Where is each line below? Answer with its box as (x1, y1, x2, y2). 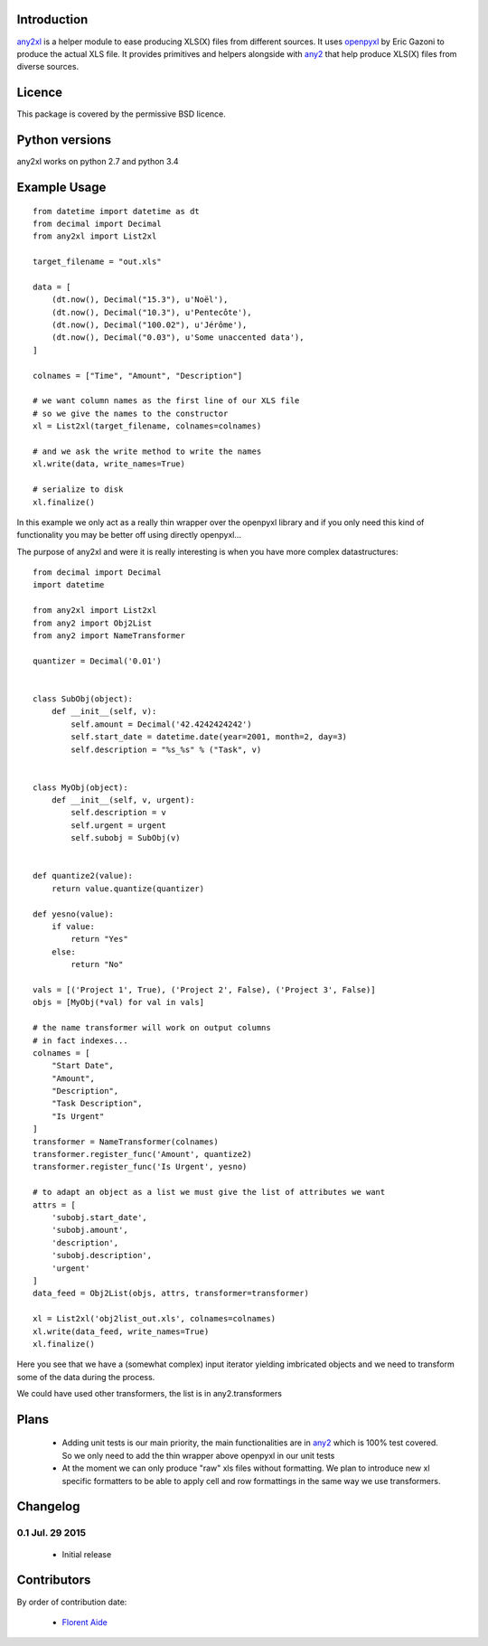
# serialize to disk (33, 484, 124, 494)
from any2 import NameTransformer (33, 631, 185, 641)
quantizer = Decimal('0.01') (33, 655, 162, 666)
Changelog (16, 1499, 80, 1514)
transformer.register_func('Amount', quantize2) (33, 1149, 252, 1160)
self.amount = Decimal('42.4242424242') (70, 719, 252, 729)
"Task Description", (51, 1098, 143, 1109)
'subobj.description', (51, 1250, 153, 1261)
